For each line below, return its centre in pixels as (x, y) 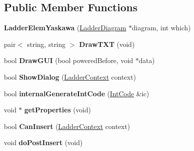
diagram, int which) (161, 28)
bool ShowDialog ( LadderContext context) (70, 76)
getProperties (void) (58, 110)
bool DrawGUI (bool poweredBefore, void (69, 60)
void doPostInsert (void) (43, 142)
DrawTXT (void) (107, 44)
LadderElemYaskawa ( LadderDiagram (65, 28)
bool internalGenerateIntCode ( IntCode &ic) (77, 93)
